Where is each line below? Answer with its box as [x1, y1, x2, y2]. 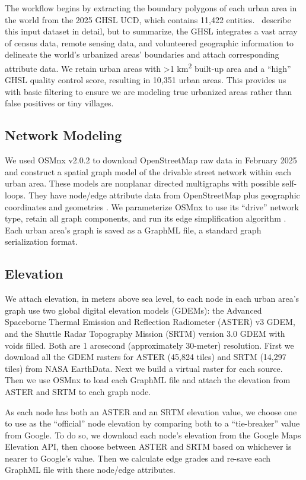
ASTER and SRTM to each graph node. [5, 385, 151, 397]
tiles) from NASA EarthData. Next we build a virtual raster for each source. [5, 362, 283, 374]
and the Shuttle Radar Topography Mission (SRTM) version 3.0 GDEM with [5, 327, 285, 339]
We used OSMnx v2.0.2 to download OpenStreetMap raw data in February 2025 [5, 154, 297, 166]
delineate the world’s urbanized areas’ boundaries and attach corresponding [5, 48, 279, 61]
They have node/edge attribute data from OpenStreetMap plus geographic [28, 188, 300, 201]
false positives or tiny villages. [5, 97, 114, 109]
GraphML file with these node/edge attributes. [5, 463, 176, 476]
